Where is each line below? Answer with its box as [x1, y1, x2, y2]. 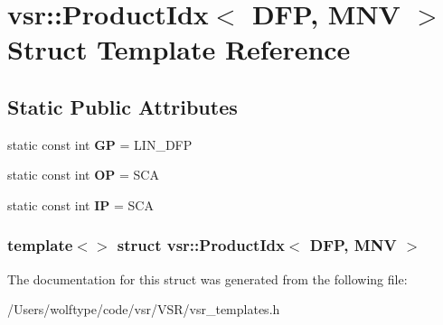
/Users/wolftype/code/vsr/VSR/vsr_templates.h [7, 300, 280, 319]
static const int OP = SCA [7, 165, 159, 184]
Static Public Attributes [7, 92, 238, 120]
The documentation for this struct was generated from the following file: [7, 269, 408, 288]
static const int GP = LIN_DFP [7, 135, 193, 153]
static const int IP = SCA [7, 195, 154, 214]
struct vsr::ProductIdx [117, 234, 285, 256]
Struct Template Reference [7, 31, 351, 68]
